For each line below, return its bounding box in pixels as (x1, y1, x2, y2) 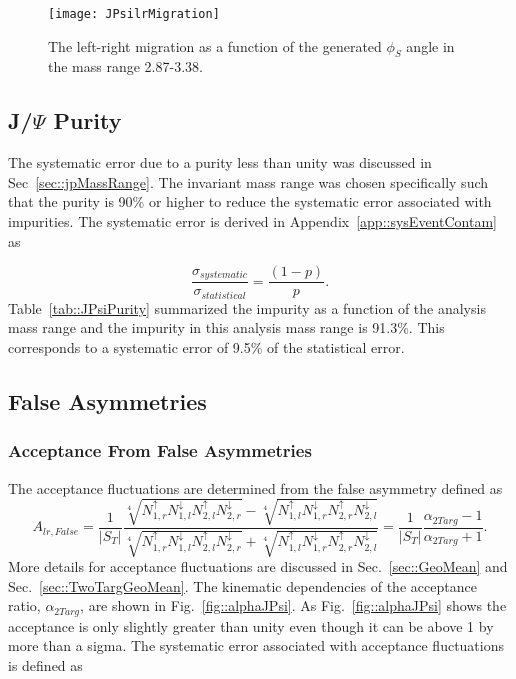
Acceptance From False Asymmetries (8, 438, 312, 463)
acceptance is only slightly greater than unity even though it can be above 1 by (8, 615, 494, 636)
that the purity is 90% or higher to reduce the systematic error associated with (8, 191, 492, 212)
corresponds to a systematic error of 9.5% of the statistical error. (8, 336, 405, 357)
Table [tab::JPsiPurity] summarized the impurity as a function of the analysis (8, 297, 486, 318)
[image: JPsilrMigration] (48, 7, 220, 21)
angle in (406, 35, 455, 56)
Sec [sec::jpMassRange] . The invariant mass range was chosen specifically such (8, 171, 489, 192)
